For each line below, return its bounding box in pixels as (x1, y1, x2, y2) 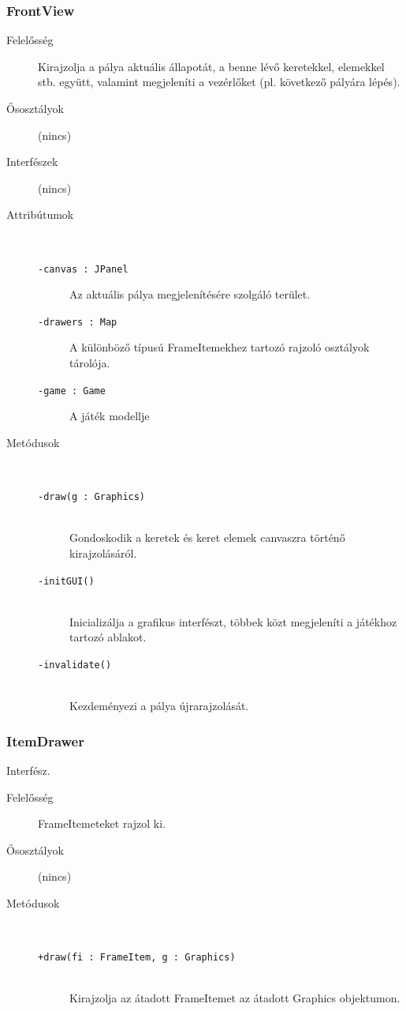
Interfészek (6, 153, 58, 170)
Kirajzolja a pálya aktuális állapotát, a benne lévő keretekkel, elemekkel (38, 58, 385, 74)
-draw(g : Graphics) (38, 491, 146, 503)
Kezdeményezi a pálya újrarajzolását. (69, 697, 249, 714)
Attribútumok (6, 206, 74, 223)
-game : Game (38, 385, 106, 397)
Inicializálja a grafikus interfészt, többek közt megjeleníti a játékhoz (69, 613, 397, 630)
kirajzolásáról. (69, 544, 137, 561)
